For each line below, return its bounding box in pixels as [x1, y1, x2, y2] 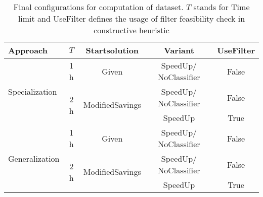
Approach [8, 44, 48, 56]
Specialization [8, 86, 57, 97]
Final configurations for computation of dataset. [13, 1, 184, 13]
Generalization [8, 153, 60, 164]
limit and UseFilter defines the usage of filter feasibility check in [18, 13, 245, 24]
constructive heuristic [94, 24, 169, 36]
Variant [164, 44, 194, 56]
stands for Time [193, 1, 250, 13]
